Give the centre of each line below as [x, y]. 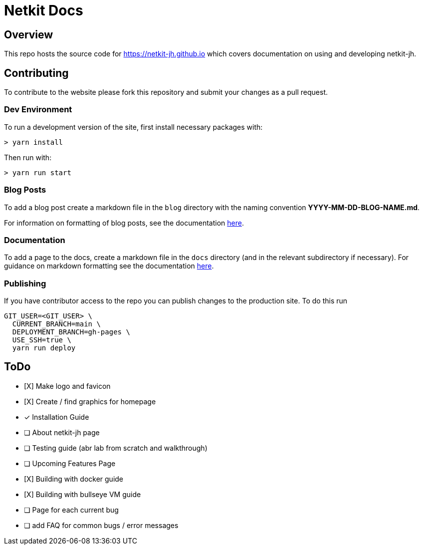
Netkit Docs [44, 10]
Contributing [36, 73]
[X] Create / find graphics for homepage [90, 401]
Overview [29, 34]
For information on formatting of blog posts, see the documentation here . [124, 223]
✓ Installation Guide [57, 417]
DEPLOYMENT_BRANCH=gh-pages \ [71, 332]
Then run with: [28, 157]
